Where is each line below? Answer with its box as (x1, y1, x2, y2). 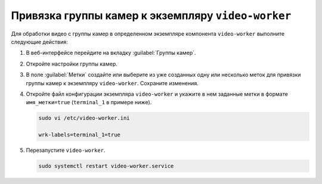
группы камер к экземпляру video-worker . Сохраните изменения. (26, 79, 199, 86)
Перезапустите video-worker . (26, 146, 106, 154)
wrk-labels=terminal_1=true (38, 132, 120, 138)
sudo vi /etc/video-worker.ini (38, 115, 131, 121)
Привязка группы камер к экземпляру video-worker (11, 9, 292, 22)
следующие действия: (11, 38, 68, 45)
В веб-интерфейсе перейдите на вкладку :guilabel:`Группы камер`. (26, 49, 196, 57)
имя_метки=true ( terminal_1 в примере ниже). (26, 99, 152, 106)
